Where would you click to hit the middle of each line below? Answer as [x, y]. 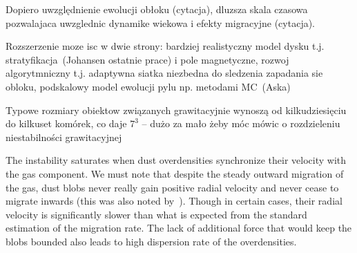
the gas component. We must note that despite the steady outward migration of [175, 173]
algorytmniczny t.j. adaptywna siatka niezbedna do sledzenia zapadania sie [164, 73]
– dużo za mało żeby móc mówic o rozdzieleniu [241, 123]
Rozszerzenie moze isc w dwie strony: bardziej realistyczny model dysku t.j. [165, 46]
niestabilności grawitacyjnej [64, 137]
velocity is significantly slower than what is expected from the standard [156, 214]
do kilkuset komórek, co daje [66, 123]
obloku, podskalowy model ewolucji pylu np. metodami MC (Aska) [148, 86]
